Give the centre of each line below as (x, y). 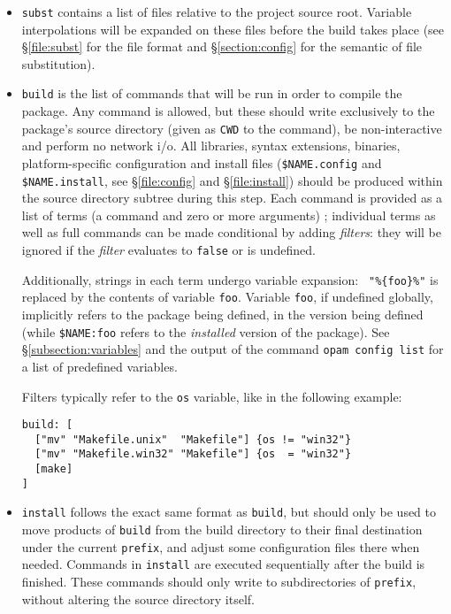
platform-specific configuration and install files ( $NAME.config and (202, 162)
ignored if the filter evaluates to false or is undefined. (168, 250)
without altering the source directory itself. (138, 599)
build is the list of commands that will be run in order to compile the (212, 93)
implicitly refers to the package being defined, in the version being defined (222, 314)
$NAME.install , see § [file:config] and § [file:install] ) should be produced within (232, 180)
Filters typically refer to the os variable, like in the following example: (212, 396)
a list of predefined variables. (99, 366)
